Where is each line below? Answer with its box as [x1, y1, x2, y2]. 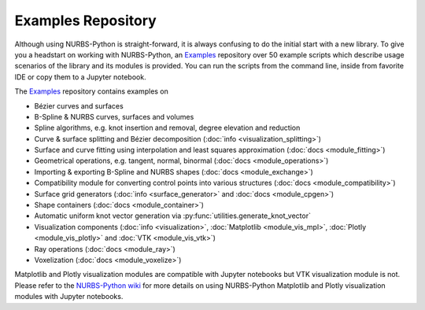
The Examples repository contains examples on [14, 87, 169, 96]
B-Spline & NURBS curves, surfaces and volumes [34, 112, 194, 121]
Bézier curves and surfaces [34, 101, 124, 110]
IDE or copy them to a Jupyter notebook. [14, 72, 146, 82]
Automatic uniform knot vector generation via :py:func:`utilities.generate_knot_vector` [34, 211, 311, 220]
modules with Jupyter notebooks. [14, 292, 124, 301]
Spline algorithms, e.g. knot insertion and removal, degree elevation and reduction [34, 123, 301, 133]
